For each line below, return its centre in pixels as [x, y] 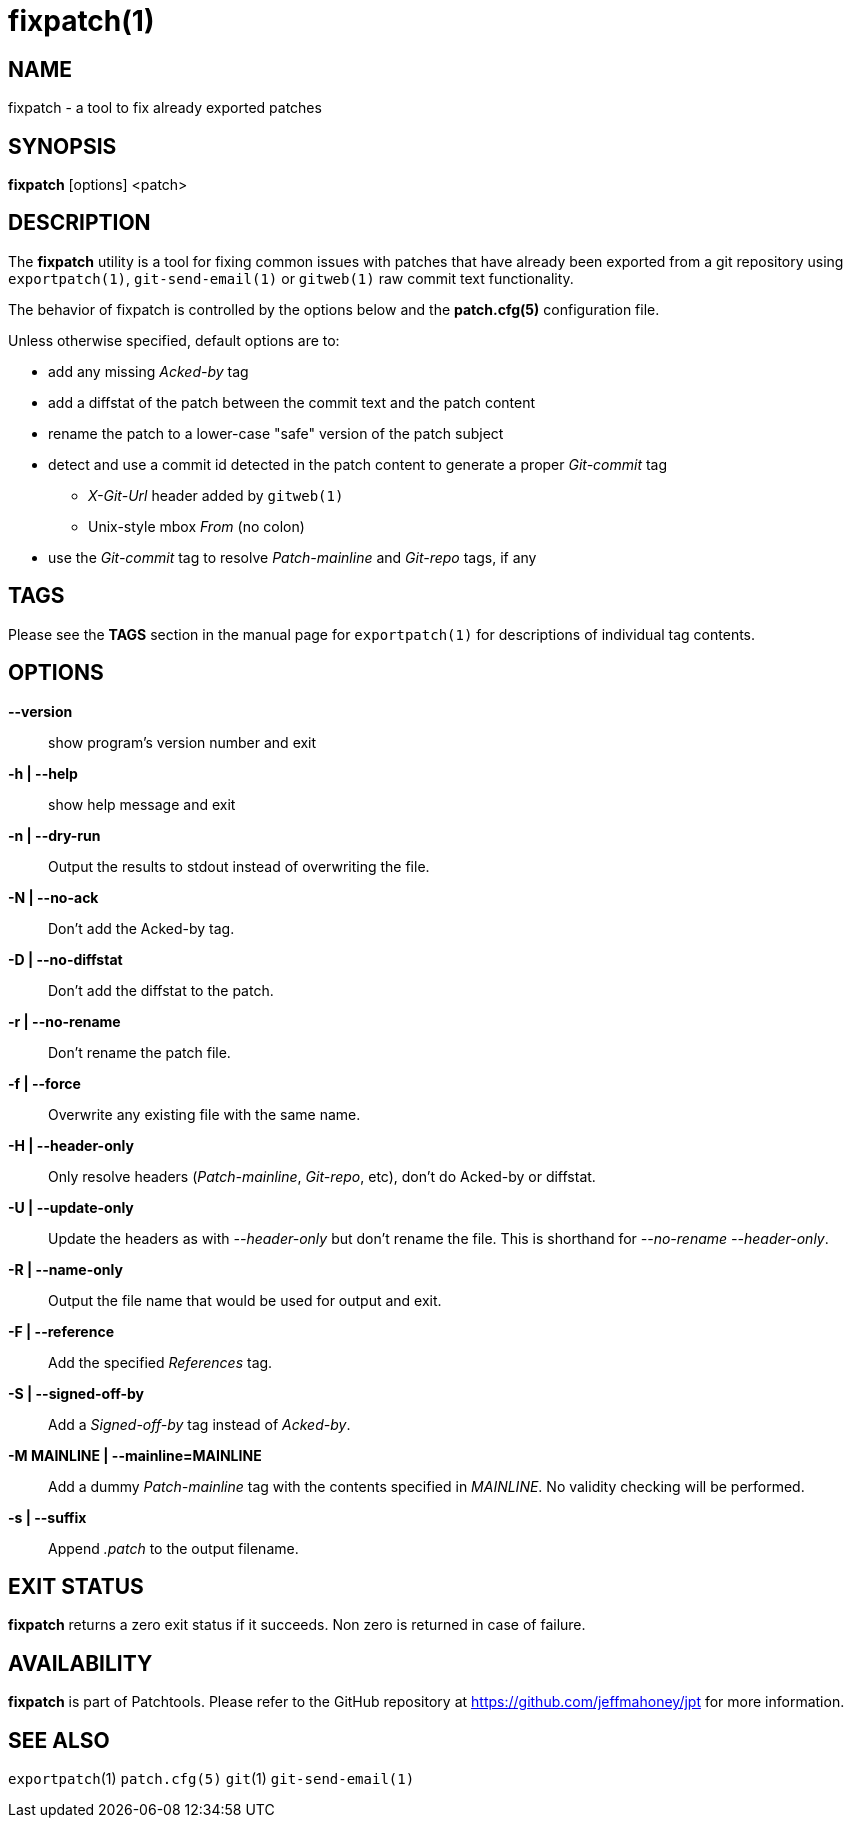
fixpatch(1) [81, 21]
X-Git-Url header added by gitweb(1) [216, 495]
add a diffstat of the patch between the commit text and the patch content [292, 402]
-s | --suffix [47, 1517]
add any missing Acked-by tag [148, 371]
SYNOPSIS [62, 146]
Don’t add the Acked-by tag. [141, 928]
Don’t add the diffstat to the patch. [161, 990]
